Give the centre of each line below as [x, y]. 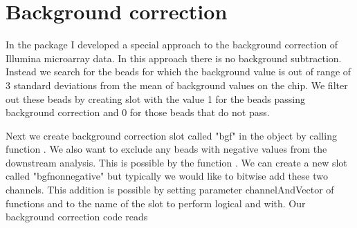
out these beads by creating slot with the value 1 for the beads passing [155, 98]
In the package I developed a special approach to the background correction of [172, 45]
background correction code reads [77, 217]
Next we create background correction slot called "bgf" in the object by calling [171, 135]
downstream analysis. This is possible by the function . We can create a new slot [176, 162]
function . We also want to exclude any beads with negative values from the [166, 149]
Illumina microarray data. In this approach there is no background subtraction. [174, 58]
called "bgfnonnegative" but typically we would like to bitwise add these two [167, 176]
